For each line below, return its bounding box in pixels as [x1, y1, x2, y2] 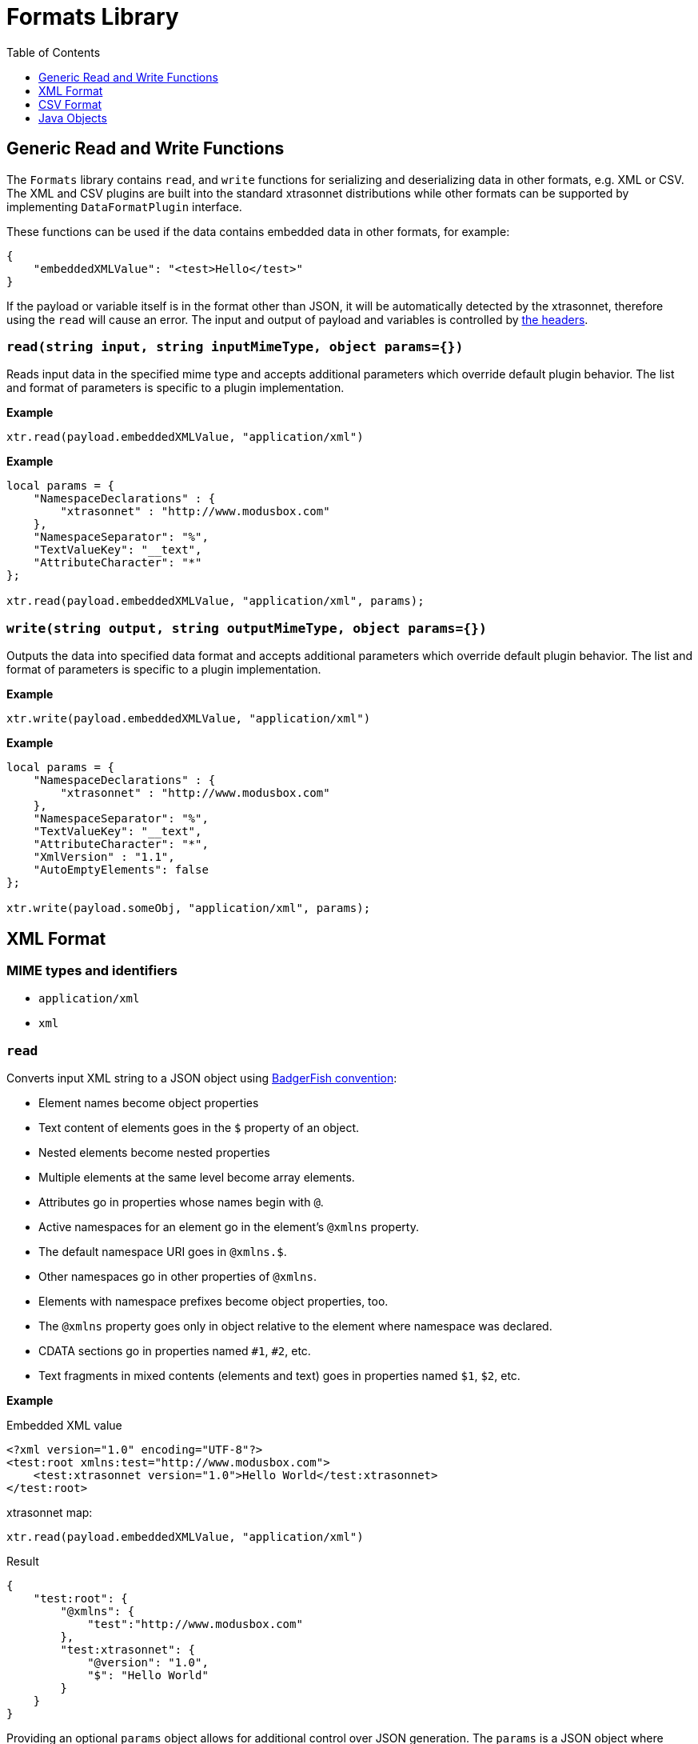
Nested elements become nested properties [38, 1146, 270, 1160]
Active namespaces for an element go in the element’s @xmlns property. [38, 1220, 419, 1234]
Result [6, 1554, 39, 1569]
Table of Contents [6, 45, 101, 59]
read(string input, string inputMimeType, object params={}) [6, 338, 464, 354]
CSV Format [38, 97, 102, 111]
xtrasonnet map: [6, 1506, 93, 1520]
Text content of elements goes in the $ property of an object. [38, 1121, 359, 1135]
